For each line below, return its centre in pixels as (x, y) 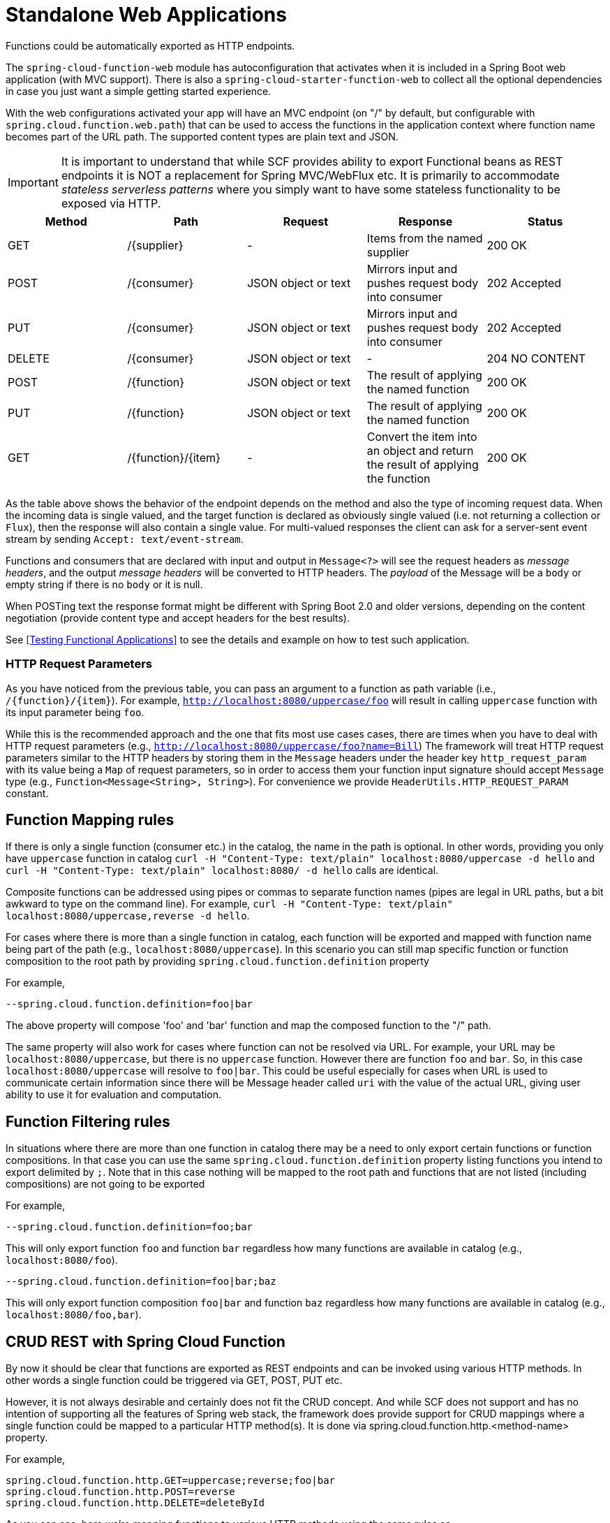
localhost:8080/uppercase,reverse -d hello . (128, 916)
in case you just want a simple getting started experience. (139, 91)
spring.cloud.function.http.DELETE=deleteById (135, 1503)
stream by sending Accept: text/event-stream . (125, 539)
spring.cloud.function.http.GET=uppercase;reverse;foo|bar (171, 1481)
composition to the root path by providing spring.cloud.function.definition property (217, 961)
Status (545, 221)
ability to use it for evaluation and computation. (114, 1095)
